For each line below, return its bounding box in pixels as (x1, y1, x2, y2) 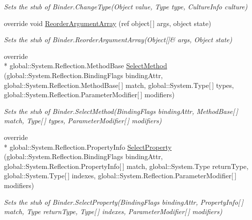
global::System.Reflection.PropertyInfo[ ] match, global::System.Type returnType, (4, 161, 249, 171)
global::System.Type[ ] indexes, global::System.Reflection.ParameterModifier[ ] (4, 170, 237, 181)
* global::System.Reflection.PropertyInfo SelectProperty (4, 141, 172, 152)
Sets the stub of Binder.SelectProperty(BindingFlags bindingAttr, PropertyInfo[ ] (4, 196, 244, 207)
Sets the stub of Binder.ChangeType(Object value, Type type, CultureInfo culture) (4, 1, 248, 11)
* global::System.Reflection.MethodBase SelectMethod (4, 60, 167, 71)
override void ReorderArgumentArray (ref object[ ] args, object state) (4, 18, 211, 28)
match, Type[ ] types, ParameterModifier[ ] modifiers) (4, 115, 162, 126)
